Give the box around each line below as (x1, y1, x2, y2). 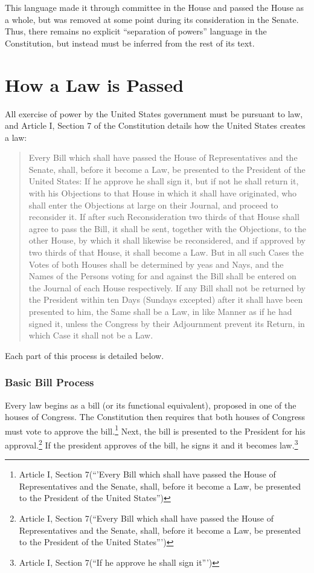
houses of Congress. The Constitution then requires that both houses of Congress (5, 410, 306, 423)
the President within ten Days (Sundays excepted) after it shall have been (28, 293, 303, 306)
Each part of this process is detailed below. (5, 349, 164, 361)
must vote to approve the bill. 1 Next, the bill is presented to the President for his (5, 422, 306, 437)
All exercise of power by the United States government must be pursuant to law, (5, 107, 303, 120)
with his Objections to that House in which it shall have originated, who (28, 187, 297, 199)
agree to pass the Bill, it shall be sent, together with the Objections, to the (28, 222, 306, 235)
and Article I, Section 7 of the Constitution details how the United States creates (5, 119, 306, 132)
